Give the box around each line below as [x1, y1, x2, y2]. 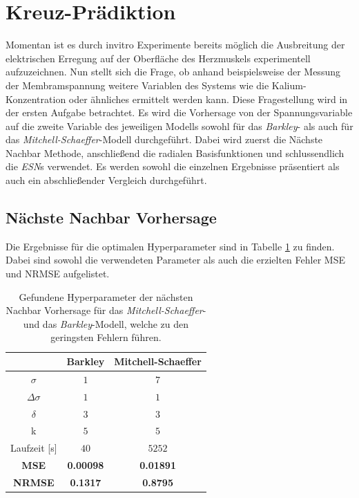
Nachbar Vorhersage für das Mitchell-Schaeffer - [6, 303, 206, 317]
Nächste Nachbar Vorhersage [6, 207, 217, 228]
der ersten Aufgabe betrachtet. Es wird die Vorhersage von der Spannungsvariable [6, 105, 353, 120]
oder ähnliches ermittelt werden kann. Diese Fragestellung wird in [68, 91, 348, 106]
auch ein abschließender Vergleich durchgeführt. [6, 173, 207, 187]
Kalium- [271, 77, 307, 92]
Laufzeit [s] [10, 441, 57, 455]
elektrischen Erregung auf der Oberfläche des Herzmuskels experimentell [6, 50, 311, 65]
